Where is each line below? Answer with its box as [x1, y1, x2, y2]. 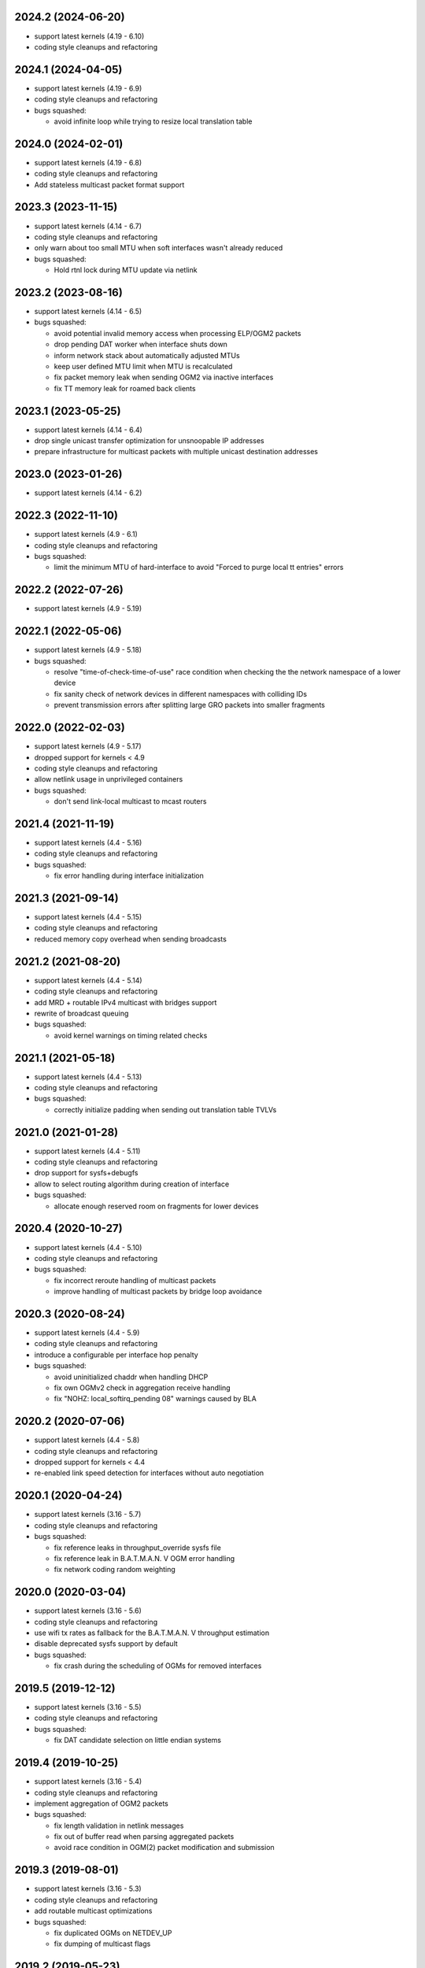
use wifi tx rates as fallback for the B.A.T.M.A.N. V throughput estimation [34, 1628, 270, 1637]
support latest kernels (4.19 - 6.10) [34, 31, 145, 41]
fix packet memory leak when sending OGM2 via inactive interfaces [54, 372, 274, 382]
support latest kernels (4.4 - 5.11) [34, 1146, 141, 1156]
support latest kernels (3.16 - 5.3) [34, 1884, 142, 1893]
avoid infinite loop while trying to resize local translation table [54, 117, 253, 126]
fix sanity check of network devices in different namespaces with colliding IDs [54, 689, 307, 698]
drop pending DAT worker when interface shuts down [54, 339, 228, 350]
